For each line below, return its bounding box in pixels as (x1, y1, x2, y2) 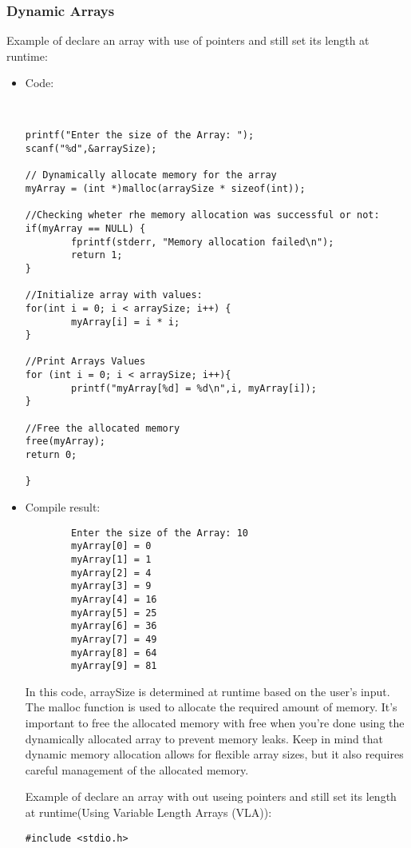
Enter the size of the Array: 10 (71, 527, 248, 539)
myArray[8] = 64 (71, 647, 157, 659)
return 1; (71, 249, 123, 261)
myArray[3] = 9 (71, 580, 152, 592)
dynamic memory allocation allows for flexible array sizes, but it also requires (25, 746, 404, 762)
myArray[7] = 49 (71, 633, 157, 645)
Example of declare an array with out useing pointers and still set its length (25, 788, 397, 805)
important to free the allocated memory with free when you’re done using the (25, 715, 405, 731)
